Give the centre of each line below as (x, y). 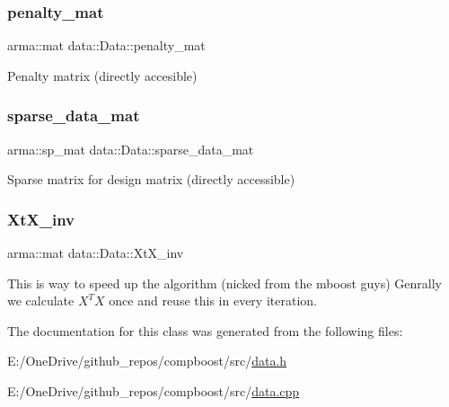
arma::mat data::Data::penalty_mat (106, 45)
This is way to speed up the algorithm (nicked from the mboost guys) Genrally (224, 283)
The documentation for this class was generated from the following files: (205, 330)
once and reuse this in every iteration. (213, 301)
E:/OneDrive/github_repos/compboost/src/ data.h (147, 361)
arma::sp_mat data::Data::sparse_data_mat (131, 149)
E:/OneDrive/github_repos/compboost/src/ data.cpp (154, 391)
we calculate (41, 301)
